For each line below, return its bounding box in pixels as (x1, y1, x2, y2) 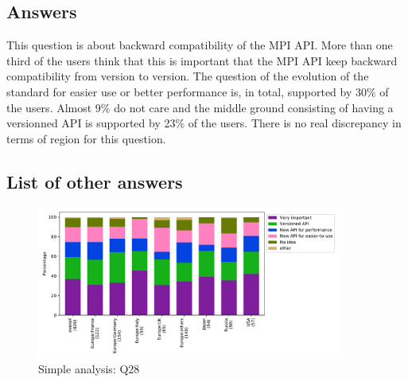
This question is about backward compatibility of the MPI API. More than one (6, 37, 393, 53)
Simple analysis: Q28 (38, 361, 140, 377)
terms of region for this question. (6, 130, 166, 146)
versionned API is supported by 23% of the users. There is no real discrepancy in (6, 115, 402, 131)
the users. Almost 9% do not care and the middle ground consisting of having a (6, 99, 394, 115)
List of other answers (6, 169, 183, 193)
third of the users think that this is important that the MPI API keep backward (6, 52, 398, 68)
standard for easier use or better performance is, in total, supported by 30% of (6, 83, 389, 99)
